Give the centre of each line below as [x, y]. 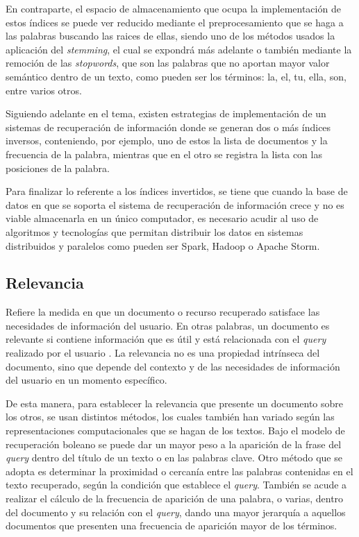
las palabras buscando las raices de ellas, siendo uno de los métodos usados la [170, 36]
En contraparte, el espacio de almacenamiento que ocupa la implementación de [173, 8]
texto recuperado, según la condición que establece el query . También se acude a [176, 485]
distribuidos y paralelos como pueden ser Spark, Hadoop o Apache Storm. [163, 245]
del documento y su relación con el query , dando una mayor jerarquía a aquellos [176, 512]
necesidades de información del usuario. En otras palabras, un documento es [168, 325]
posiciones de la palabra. [58, 168]
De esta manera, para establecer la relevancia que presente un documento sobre [175, 403]
